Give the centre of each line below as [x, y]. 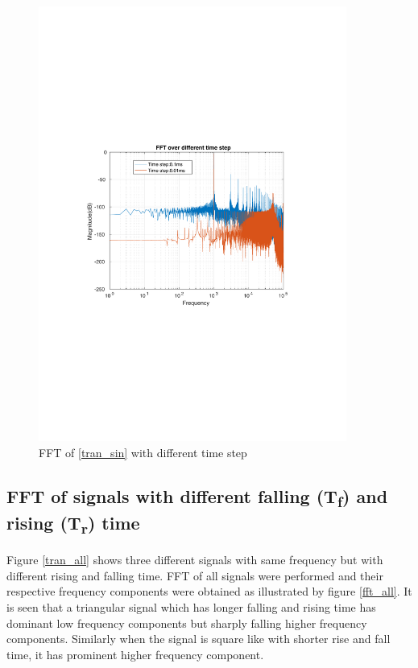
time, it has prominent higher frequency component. [135, 654]
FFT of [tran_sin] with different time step [143, 452]
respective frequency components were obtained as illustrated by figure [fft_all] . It [209, 591]
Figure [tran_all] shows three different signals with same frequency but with [195, 560]
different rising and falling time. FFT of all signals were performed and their [195, 575]
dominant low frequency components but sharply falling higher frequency [187, 623]
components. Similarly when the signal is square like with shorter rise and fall [199, 639]
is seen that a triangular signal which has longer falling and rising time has [191, 607]
